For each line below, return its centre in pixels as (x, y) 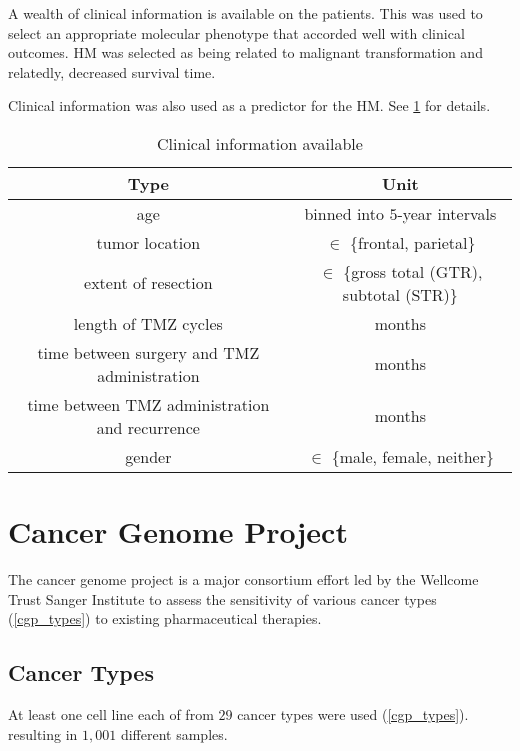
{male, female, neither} (412, 456)
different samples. (174, 733)
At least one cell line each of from (111, 714)
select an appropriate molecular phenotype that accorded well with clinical (236, 32)
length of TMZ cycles (148, 323)
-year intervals (447, 213)
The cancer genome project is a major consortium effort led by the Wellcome (243, 579)
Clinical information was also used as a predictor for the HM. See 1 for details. (249, 105)
